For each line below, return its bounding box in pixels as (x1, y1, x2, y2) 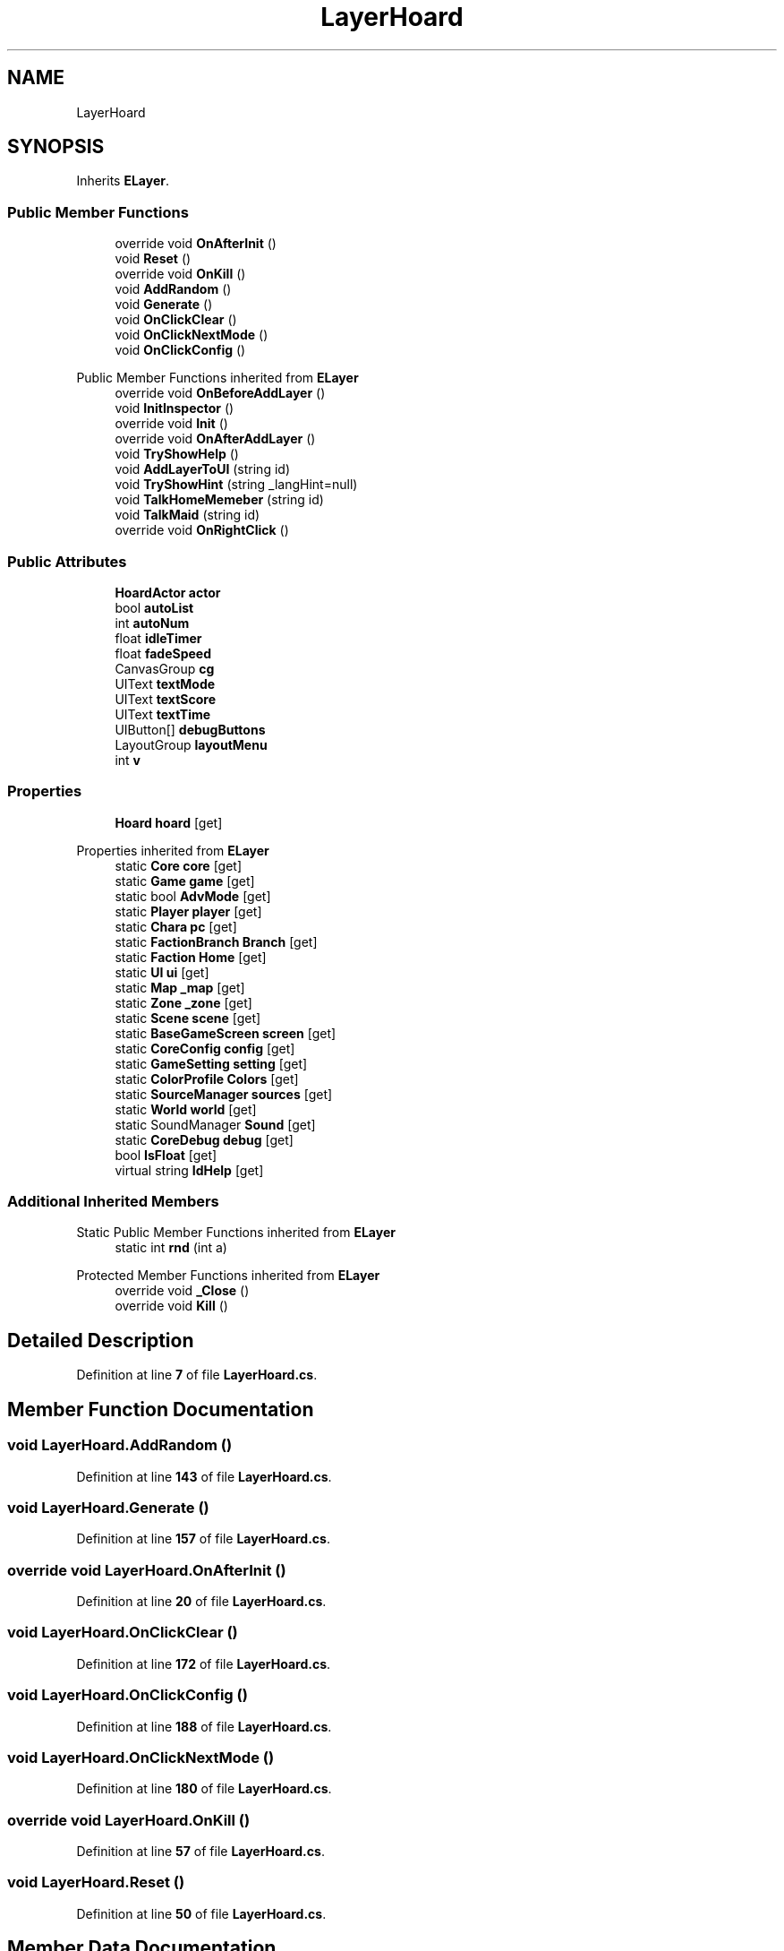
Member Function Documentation (7, 1397, 314, 1421)
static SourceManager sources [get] (115, 1086, 333, 1102)
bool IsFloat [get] (115, 1147, 217, 1163)
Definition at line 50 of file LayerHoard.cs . (76, 1905, 327, 1921)
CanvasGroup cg (115, 660, 215, 676)
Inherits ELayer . (76, 173, 170, 189)
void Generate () (115, 297, 213, 313)
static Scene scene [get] (115, 1010, 261, 1026)
